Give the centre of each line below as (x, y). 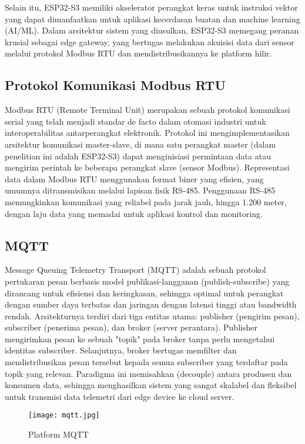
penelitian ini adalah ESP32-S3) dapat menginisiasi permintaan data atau (138, 156)
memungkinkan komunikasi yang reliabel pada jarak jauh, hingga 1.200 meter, (146, 201)
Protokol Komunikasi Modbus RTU (115, 85)
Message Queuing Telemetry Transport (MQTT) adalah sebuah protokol (135, 270)
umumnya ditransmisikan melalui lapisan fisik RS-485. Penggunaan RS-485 (140, 190)
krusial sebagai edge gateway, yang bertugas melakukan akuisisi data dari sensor (150, 41)
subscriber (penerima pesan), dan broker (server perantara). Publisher (131, 327)
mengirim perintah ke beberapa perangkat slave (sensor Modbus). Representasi (147, 167)
